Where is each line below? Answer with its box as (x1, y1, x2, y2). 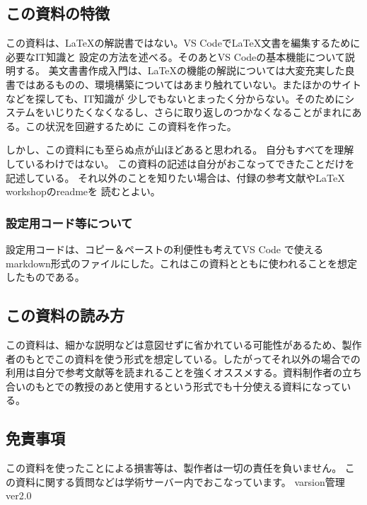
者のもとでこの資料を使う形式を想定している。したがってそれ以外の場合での (6, 351, 361, 366)
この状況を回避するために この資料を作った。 (25, 118, 237, 133)
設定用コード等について (6, 214, 133, 231)
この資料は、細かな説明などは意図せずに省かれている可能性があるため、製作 (6, 337, 362, 352)
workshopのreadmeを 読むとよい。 (6, 184, 161, 199)
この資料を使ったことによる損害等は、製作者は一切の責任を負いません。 (6, 460, 342, 475)
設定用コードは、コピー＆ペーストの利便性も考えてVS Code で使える (6, 241, 324, 256)
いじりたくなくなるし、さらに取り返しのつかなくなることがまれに (45, 105, 352, 120)
